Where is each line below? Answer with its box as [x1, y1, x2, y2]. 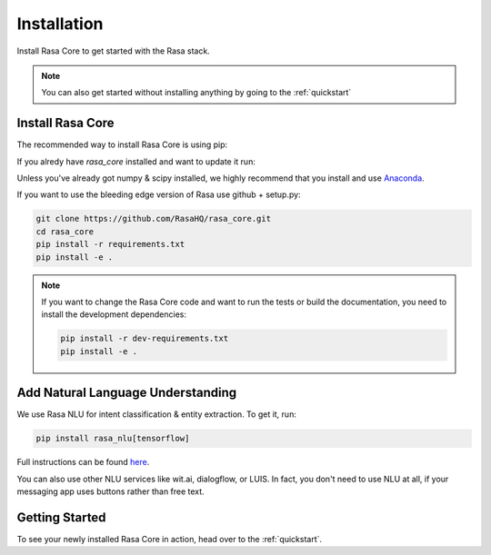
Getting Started [16, 510, 106, 525]
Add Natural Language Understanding [16, 385, 236, 401]
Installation [16, 14, 104, 34]
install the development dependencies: [41, 309, 186, 320]
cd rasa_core [35, 226, 95, 236]
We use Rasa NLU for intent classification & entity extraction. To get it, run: [16, 409, 297, 420]
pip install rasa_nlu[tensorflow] [35, 433, 190, 444]
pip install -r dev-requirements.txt [60, 333, 229, 344]
